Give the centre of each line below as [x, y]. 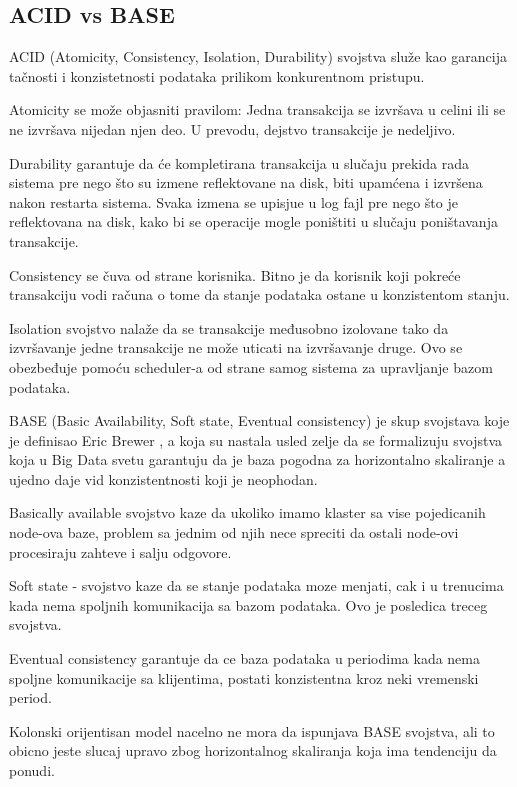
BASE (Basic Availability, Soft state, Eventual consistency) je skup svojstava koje [259, 420]
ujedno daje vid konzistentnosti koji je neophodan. [163, 478]
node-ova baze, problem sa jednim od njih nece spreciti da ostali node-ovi [234, 532]
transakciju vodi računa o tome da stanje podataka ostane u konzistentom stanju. [259, 294]
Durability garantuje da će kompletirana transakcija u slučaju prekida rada [239, 162]
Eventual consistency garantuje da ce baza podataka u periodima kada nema [245, 658]
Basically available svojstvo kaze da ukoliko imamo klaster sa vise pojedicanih [247, 512]
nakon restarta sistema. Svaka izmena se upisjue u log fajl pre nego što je [233, 201]
